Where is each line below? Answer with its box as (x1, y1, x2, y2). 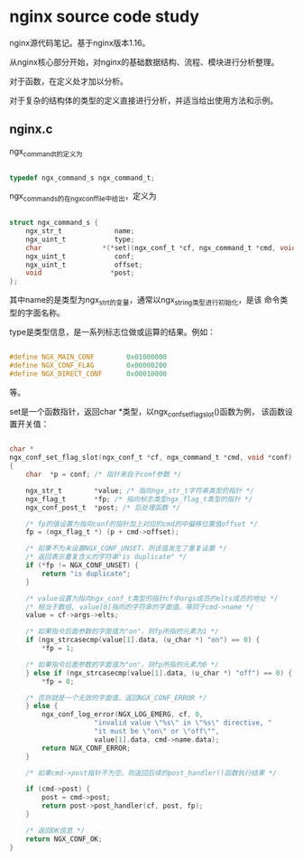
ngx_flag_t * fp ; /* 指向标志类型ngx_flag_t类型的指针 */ (25, 494, 253, 503)
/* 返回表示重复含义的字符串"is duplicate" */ (25, 553, 188, 562)
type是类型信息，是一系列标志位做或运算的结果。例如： (9, 327, 216, 338)
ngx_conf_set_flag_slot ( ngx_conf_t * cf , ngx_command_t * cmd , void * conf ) (9, 453, 293, 463)
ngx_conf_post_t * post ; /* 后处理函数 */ (25, 503, 180, 512)
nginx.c (9, 122, 53, 137)
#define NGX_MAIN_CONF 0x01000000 (9, 352, 168, 362)
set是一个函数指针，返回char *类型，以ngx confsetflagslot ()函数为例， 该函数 (9, 406, 286, 419)
